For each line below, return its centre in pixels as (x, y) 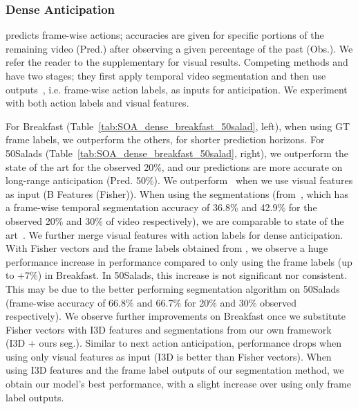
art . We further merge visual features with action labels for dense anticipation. (175, 234)
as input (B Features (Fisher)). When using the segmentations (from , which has (177, 193)
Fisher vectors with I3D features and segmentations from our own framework (169, 329)
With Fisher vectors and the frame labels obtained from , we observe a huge (167, 248)
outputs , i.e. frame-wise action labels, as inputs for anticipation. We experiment (177, 89)
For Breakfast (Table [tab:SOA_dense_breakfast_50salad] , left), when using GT (178, 126)
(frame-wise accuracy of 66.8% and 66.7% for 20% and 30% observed (151, 302)
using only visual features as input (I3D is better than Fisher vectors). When (169, 356)
